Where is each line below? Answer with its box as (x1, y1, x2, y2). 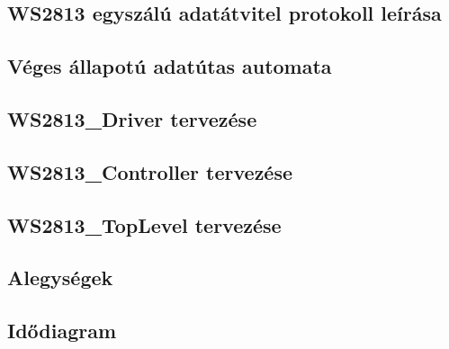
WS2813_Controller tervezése (7, 157, 293, 185)
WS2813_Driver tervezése (7, 104, 257, 132)
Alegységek (7, 264, 113, 291)
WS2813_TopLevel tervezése (7, 210, 282, 238)
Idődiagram (7, 317, 117, 345)
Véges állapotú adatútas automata (7, 52, 332, 80)
